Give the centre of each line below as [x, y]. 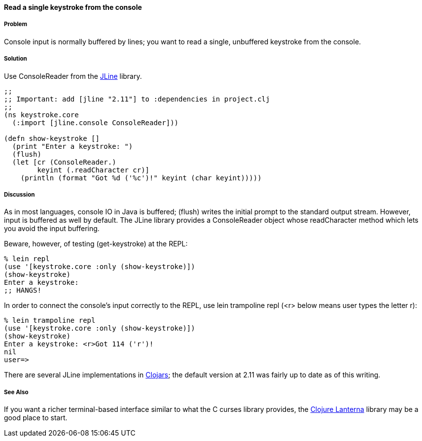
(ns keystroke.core [41, 115]
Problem [16, 24]
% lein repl [27, 259]
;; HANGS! [23, 290]
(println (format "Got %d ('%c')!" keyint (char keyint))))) [141, 178]
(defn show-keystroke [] [52, 138]
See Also [16, 392]
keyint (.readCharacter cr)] [93, 170]
